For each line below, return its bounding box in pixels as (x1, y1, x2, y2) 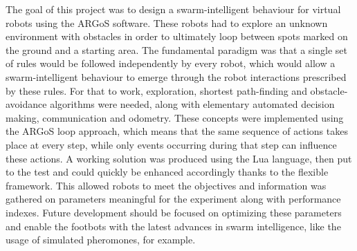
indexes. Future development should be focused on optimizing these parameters (6, 205, 342, 219)
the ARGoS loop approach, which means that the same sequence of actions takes (6, 124, 348, 138)
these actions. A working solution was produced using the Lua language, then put (6, 151, 352, 165)
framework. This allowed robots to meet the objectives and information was (6, 178, 327, 192)
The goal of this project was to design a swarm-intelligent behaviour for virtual (6, 2, 341, 16)
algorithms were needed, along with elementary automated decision (50, 97, 335, 111)
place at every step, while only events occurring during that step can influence (6, 137, 337, 151)
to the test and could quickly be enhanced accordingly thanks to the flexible (6, 165, 329, 179)
